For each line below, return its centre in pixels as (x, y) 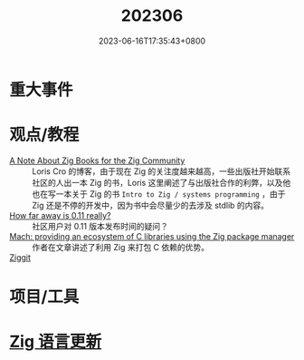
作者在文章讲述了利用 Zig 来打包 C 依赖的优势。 (121, 247)
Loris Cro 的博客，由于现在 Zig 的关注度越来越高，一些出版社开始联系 (161, 171)
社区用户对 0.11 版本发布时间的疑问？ (100, 226)
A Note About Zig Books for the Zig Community (97, 161)
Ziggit (20, 257)
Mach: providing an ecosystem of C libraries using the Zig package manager (152, 236)
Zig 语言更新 (56, 342)
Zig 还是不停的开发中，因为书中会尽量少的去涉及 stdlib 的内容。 (151, 205)
